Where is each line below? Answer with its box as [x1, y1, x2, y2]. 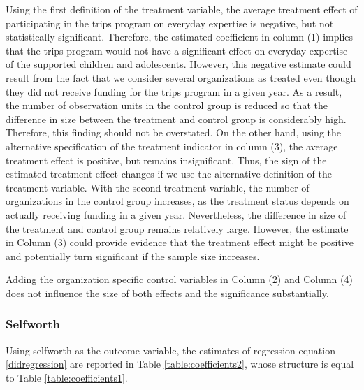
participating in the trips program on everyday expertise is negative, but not [6, 15, 334, 30]
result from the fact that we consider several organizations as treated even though [6, 70, 356, 85]
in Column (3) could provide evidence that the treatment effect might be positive [6, 235, 354, 250]
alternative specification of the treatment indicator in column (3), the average [6, 138, 338, 153]
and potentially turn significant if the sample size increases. [6, 248, 260, 263]
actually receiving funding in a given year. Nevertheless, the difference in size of [6, 207, 347, 222]
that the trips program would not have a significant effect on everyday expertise [6, 43, 348, 57]
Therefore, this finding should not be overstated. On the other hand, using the [6, 125, 342, 140]
